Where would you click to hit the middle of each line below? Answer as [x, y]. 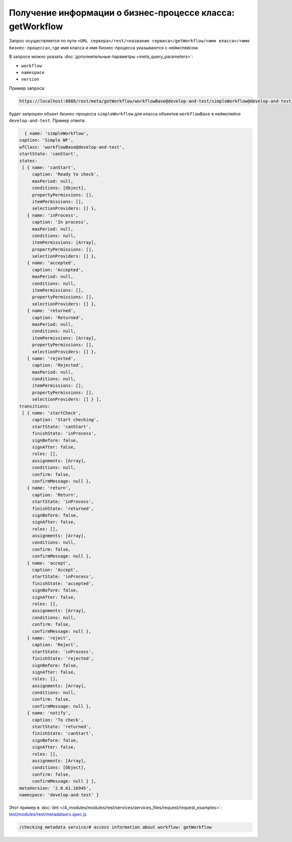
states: [28, 161]
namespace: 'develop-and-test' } [59, 795]
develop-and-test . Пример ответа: [47, 121]
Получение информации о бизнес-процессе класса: [122, 13]
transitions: [35, 406]
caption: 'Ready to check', [65, 174]
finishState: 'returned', [63, 508]
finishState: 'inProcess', [64, 433]
